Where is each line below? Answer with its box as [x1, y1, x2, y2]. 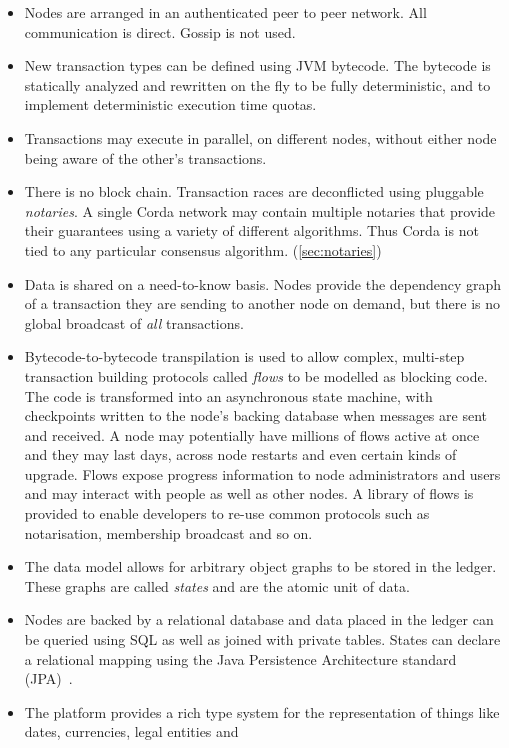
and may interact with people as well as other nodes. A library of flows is [24, 483, 474, 504]
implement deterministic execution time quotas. [24, 94, 317, 115]
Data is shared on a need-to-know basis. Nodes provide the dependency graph [24, 273, 502, 294]
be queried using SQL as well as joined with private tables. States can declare [24, 629, 501, 650]
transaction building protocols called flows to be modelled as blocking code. [24, 365, 488, 386]
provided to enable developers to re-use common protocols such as [24, 503, 430, 524]
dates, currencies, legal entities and [24, 721, 239, 742]
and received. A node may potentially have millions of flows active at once [24, 424, 480, 445]
